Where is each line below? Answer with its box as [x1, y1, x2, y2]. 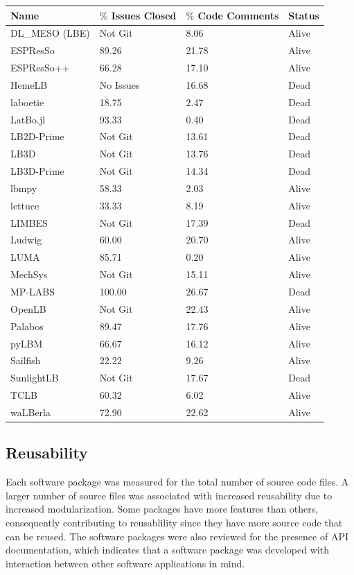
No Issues [99, 77, 140, 92]
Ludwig [10, 232, 42, 247]
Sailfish [10, 353, 41, 368]
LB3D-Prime [10, 164, 64, 178]
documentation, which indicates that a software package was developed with [6, 542, 329, 557]
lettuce [10, 198, 39, 212]
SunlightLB [10, 370, 59, 385]
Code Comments [197, 8, 279, 22]
